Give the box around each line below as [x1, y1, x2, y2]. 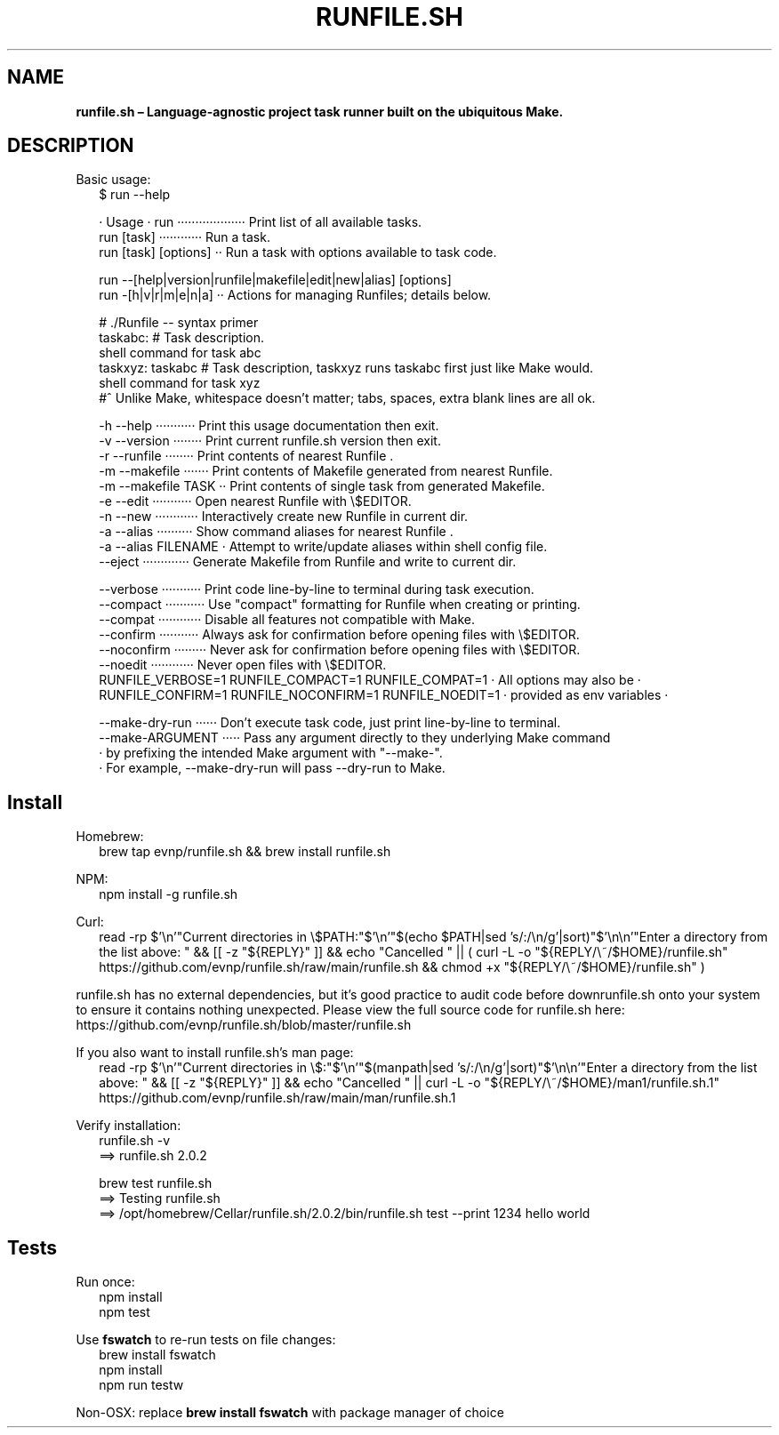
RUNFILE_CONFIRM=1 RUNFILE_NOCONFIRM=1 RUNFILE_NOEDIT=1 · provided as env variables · [99, 687, 669, 703]
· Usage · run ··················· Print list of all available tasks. [99, 214, 422, 230]
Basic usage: [76, 172, 151, 188]
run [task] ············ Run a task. [99, 229, 270, 245]
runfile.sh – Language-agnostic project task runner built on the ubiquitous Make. [76, 103, 564, 119]
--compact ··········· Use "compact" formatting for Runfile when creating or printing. [99, 597, 581, 613]
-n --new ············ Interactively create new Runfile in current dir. [99, 509, 469, 525]
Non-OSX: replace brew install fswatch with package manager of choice [76, 1405, 504, 1421]
